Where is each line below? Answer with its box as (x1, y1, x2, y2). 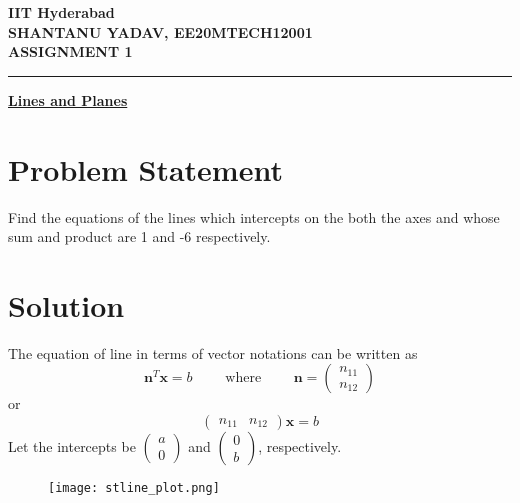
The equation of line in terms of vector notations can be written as (8, 342, 418, 363)
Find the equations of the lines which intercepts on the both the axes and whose (8, 206, 500, 227)
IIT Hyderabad (8, 2, 115, 22)
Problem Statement (8, 148, 283, 189)
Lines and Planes (8, 89, 128, 110)
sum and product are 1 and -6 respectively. (8, 226, 271, 247)
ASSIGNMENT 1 (8, 41, 133, 62)
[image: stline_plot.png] (48, 481, 220, 495)
